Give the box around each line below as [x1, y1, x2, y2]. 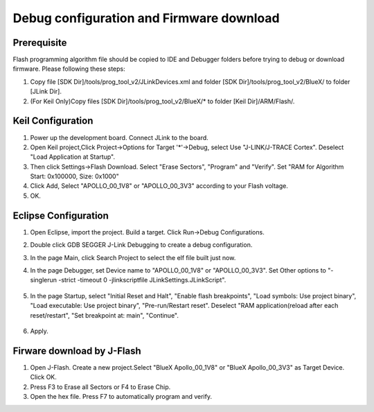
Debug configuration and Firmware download [12, 10, 280, 26]
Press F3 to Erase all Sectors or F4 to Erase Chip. [30, 382, 171, 391]
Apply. [30, 327, 48, 335]
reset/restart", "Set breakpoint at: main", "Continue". [30, 311, 179, 319]
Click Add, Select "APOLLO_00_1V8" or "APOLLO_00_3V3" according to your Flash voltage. [30, 182, 289, 190]
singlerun [30, 276, 57, 284]
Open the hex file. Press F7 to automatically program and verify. [30, 392, 213, 400]
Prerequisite [12, 37, 67, 49]
